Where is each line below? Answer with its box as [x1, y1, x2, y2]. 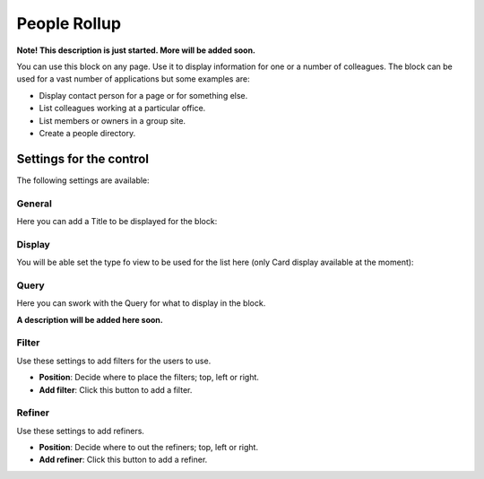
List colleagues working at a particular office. [39, 103, 206, 114]
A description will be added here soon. [16, 314, 163, 325]
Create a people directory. [39, 127, 136, 138]
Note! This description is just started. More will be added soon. [16, 45, 255, 56]
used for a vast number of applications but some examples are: [16, 74, 250, 84]
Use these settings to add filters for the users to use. [16, 355, 212, 366]
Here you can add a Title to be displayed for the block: [16, 215, 218, 226]
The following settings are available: [16, 175, 150, 186]
